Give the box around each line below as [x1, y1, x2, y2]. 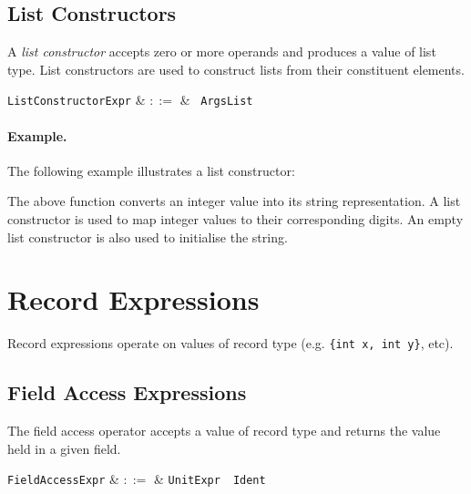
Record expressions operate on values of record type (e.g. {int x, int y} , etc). [7, 334, 454, 353]
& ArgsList [179, 90, 253, 109]
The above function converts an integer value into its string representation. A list [7, 191, 461, 211]
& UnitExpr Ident [154, 469, 266, 489]
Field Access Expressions [7, 378, 247, 407]
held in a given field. [7, 438, 121, 458]
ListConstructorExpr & [7, 90, 146, 109]
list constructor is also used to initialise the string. [7, 227, 288, 246]
